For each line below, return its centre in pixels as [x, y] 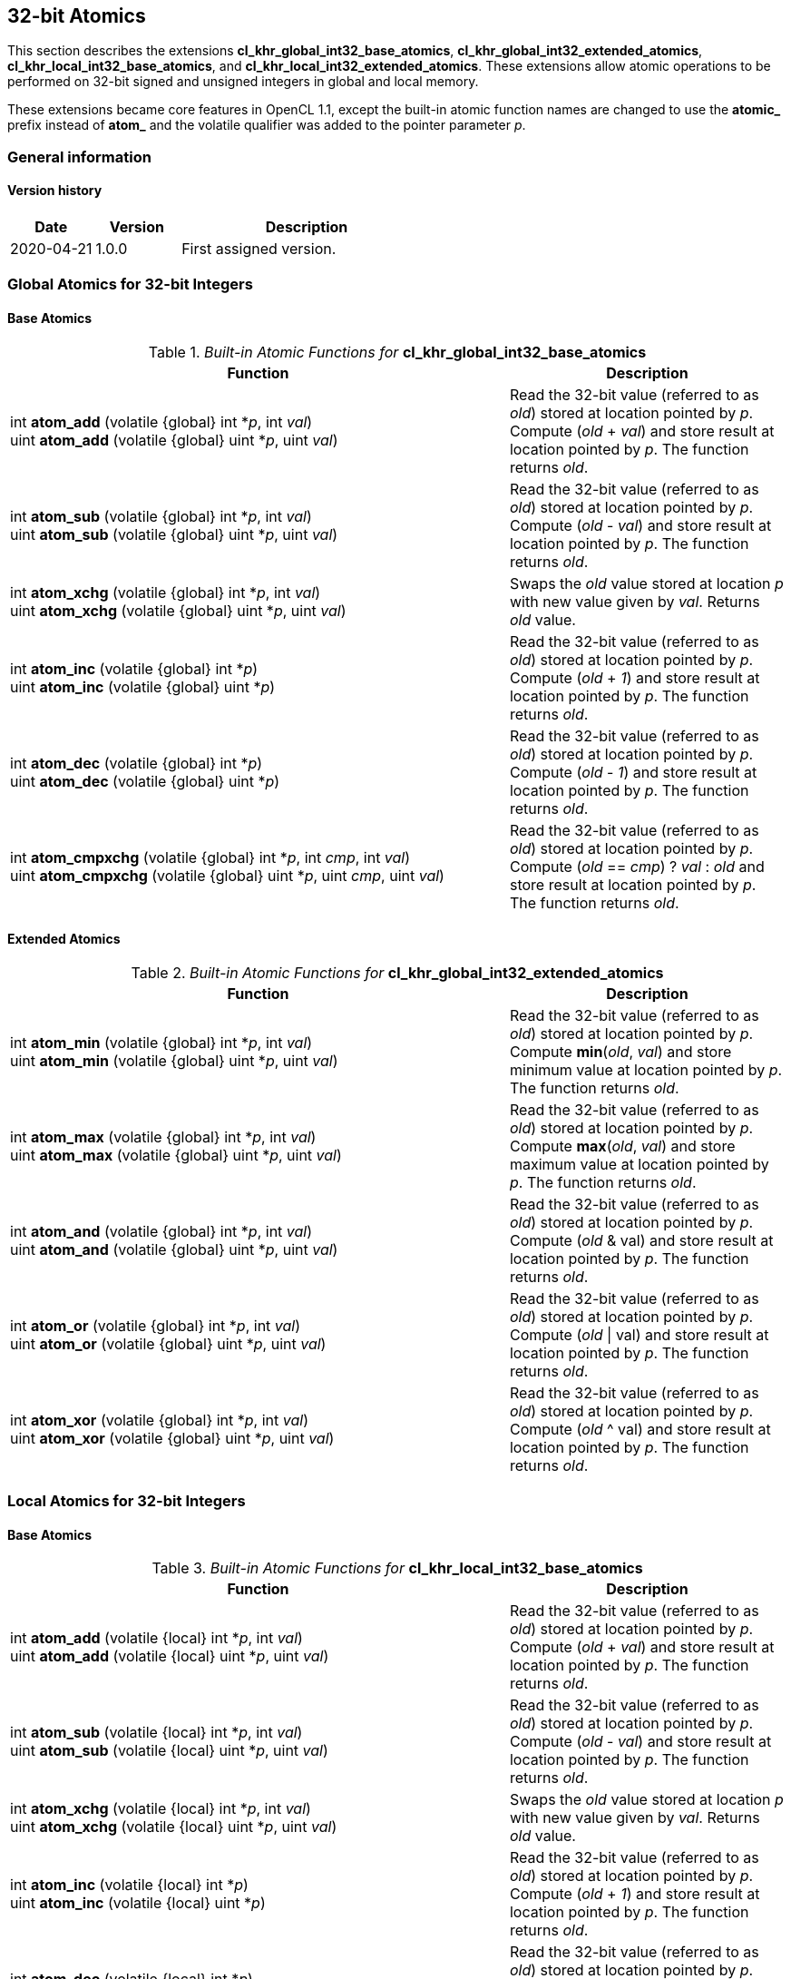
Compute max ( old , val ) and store [622, 1146]
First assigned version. [259, 249]
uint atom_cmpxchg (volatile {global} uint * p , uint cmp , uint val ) [227, 875]
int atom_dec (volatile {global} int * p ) [137, 763]
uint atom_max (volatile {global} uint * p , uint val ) [176, 1155]
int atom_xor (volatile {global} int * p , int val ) [159, 1420]
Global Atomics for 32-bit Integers [130, 284]
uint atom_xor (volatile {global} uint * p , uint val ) [172, 1438]
